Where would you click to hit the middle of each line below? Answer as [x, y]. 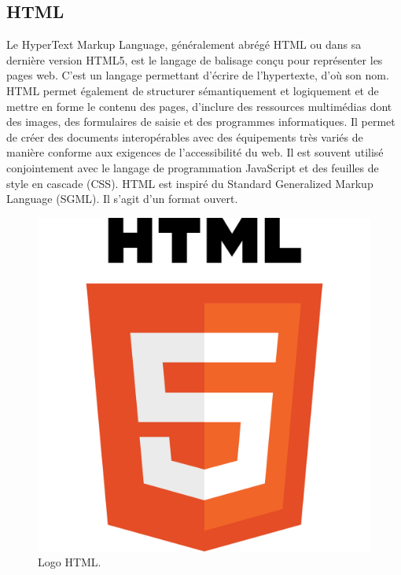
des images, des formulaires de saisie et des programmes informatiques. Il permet [201, 122]
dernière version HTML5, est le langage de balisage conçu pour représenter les [195, 59]
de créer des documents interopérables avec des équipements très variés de [185, 136]
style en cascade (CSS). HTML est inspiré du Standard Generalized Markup [190, 183]
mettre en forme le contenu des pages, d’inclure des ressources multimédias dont [199, 106]
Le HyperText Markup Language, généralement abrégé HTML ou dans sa [184, 44]
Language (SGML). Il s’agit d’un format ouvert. [122, 199]
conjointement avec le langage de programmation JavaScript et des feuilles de [193, 167]
